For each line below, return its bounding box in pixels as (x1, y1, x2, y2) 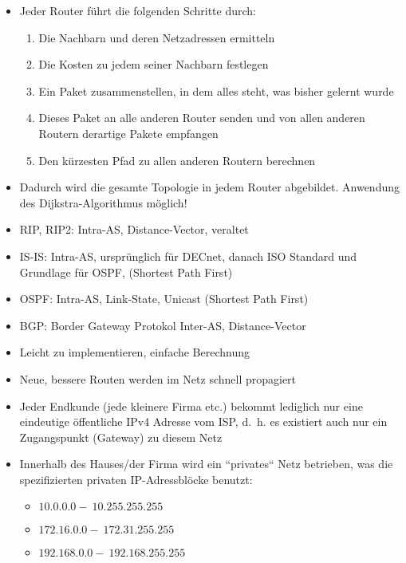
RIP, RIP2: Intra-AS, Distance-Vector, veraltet (19, 221, 249, 238)
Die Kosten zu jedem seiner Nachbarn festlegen (38, 56, 269, 73)
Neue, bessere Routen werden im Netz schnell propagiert (19, 370, 297, 387)
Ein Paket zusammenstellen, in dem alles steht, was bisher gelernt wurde (38, 82, 394, 99)
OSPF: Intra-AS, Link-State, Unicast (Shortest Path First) (19, 290, 309, 307)
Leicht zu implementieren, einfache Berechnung (19, 344, 250, 360)
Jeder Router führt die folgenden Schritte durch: (19, 2, 256, 18)
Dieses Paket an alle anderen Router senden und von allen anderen (38, 109, 365, 126)
